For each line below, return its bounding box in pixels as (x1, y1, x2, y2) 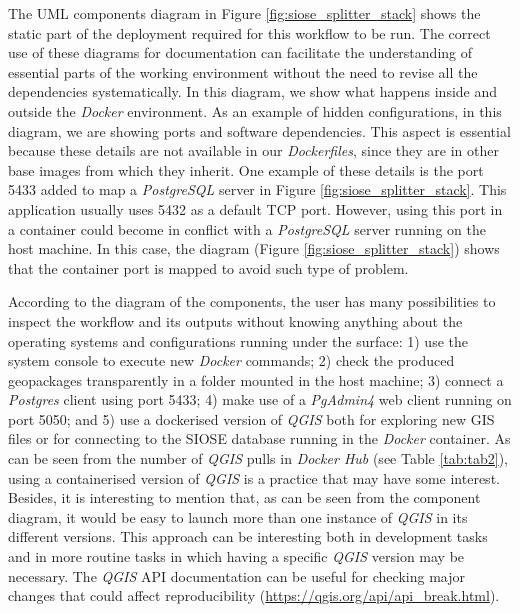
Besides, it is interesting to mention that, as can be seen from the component (8, 487, 481, 508)
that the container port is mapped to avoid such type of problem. (8, 257, 409, 278)
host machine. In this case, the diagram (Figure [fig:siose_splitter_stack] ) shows (8, 238, 500, 259)
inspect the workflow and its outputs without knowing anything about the (8, 310, 463, 331)
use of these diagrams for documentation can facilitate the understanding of (8, 42, 473, 63)
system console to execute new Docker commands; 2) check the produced (8, 350, 455, 371)
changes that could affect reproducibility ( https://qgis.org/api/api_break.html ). (8, 585, 500, 606)
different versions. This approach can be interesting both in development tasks (8, 526, 488, 547)
